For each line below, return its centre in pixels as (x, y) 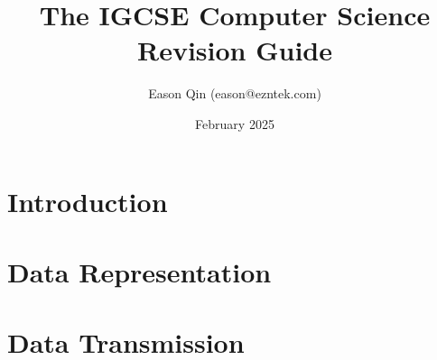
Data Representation (139, 271)
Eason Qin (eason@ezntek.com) (235, 93)
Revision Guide (235, 50)
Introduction (88, 201)
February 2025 (235, 123)
